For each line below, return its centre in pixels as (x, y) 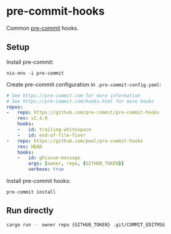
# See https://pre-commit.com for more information (73, 96)
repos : (15, 107)
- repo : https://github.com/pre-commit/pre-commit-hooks (83, 113)
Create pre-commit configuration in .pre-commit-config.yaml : (84, 84)
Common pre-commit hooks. (42, 28)
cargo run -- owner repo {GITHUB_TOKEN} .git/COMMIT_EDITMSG (86, 225)
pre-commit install (31, 192)
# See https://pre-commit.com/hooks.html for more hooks (80, 101)
